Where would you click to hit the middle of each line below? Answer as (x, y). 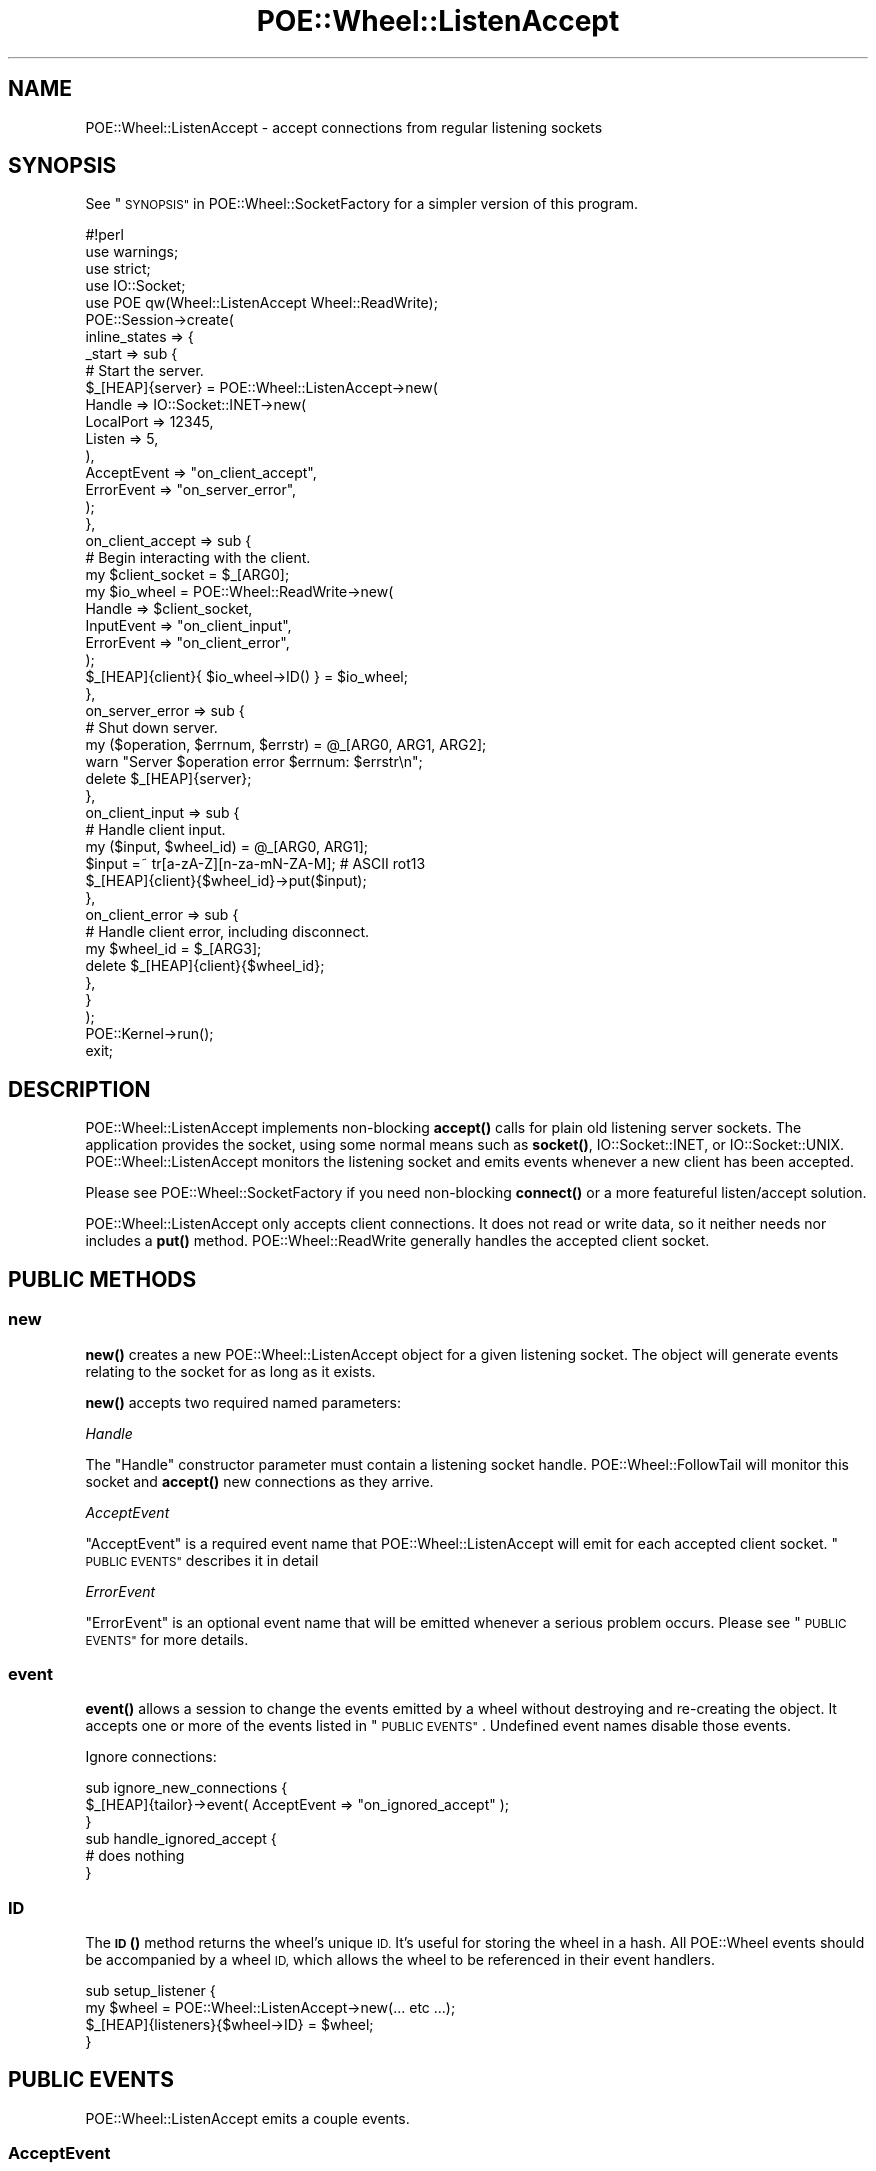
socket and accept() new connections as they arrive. (259, 1481)
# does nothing (135, 1856)
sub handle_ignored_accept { (181, 1839)
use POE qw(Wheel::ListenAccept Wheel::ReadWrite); (261, 303)
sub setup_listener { (150, 1990)
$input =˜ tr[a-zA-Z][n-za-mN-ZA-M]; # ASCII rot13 (255, 864)
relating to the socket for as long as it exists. (230, 1371)
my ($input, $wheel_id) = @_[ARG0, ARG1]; (227, 847)
